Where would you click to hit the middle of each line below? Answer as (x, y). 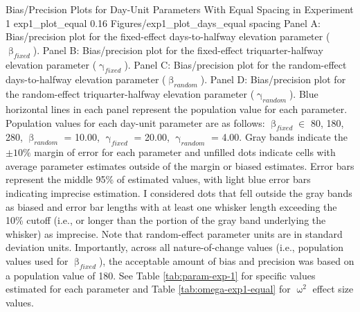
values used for (37, 260)
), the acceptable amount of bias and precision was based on (226, 260)
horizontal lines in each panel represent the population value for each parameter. (177, 109)
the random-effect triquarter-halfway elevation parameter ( (130, 94)
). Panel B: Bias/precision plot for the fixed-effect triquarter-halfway (178, 50)
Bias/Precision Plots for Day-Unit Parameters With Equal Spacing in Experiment (180, 9)
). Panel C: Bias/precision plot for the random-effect (235, 64)
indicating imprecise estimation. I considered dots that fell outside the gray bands (179, 192)
